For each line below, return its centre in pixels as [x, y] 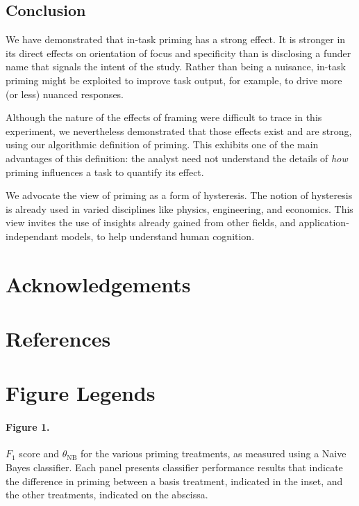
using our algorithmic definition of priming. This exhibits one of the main [162, 144]
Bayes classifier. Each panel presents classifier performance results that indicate [174, 467]
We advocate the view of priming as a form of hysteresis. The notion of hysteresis [179, 195]
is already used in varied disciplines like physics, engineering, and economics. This [179, 208]
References [58, 339]
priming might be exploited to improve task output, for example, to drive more [174, 80]
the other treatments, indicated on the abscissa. [107, 495]
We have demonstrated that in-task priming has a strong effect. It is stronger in [176, 39]
